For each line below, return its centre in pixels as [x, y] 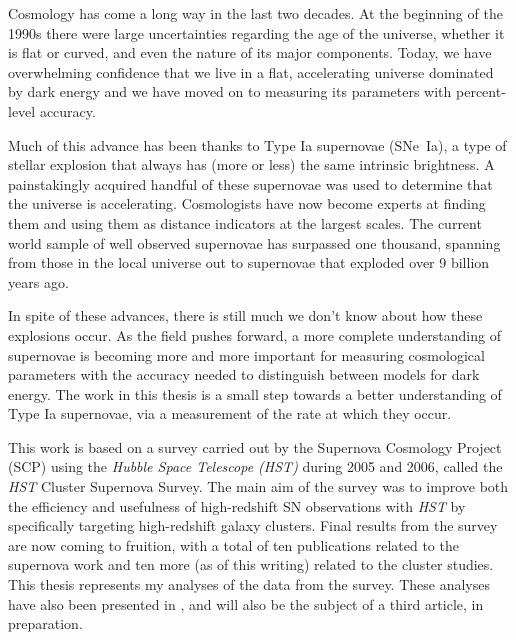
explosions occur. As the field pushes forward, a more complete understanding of [254, 334]
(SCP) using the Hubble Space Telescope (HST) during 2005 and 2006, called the [255, 466]
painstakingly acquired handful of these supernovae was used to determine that [250, 183]
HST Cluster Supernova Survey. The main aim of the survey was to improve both [258, 486]
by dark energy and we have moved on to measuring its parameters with [230, 91]
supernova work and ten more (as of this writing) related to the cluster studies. [251, 564]
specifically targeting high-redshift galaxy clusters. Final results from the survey [253, 525]
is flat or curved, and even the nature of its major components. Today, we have [250, 52]
